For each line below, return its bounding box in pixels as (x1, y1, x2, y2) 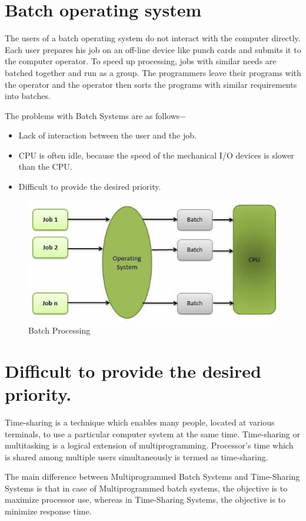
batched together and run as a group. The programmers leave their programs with (5, 66, 301, 78)
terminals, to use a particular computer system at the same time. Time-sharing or (5, 427, 300, 440)
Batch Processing (28, 324, 91, 336)
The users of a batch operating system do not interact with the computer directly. (5, 32, 301, 44)
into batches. (5, 90, 51, 102)
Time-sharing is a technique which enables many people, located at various (5, 416, 275, 428)
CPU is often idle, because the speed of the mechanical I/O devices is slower (18, 149, 294, 161)
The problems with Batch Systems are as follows (5, 109, 180, 121)
